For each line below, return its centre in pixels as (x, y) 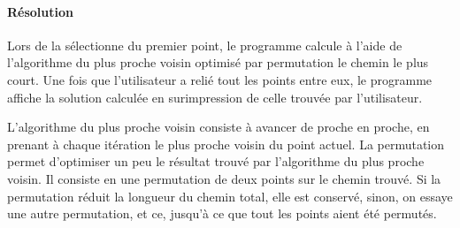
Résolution (40, 11)
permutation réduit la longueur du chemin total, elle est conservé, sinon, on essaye (230, 196)
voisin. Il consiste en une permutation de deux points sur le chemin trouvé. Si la (224, 178)
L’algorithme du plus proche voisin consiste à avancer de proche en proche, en (218, 127)
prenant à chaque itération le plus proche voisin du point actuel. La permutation (226, 144)
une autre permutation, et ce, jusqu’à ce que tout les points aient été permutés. (222, 213)
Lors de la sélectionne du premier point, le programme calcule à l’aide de (205, 45)
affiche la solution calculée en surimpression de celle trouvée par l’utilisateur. (215, 97)
